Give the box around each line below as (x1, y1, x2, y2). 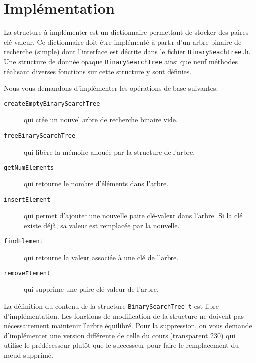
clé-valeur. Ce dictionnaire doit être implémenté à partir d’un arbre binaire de (4, 36, 242, 47)
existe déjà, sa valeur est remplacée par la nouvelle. (24, 220, 180, 230)
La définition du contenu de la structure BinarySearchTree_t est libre (4, 300, 219, 311)
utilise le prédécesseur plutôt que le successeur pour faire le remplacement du (4, 340, 239, 350)
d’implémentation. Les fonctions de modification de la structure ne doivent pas (4, 310, 244, 321)
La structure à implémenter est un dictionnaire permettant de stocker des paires (4, 27, 249, 37)
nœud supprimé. (4, 349, 53, 360)
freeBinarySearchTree (4, 132, 76, 140)
